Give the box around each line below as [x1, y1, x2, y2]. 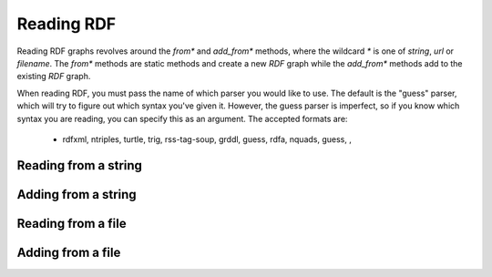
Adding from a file [16, 244, 121, 260]
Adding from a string [16, 187, 137, 202]
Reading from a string [16, 158, 143, 173]
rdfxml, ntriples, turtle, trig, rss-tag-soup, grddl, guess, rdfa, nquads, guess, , [62, 133, 353, 145]
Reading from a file [16, 215, 127, 231]
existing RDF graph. [16, 71, 91, 82]
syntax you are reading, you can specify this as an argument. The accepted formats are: [16, 113, 348, 124]
